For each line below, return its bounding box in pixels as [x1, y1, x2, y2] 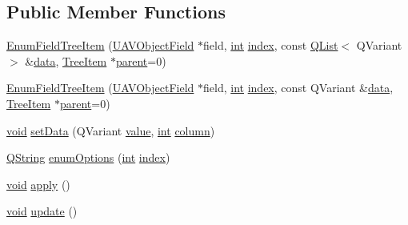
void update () [6, 203, 78, 219]
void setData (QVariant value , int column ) [6, 122, 215, 139]
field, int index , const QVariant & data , [203, 79, 394, 96]
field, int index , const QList [203, 37, 338, 54]
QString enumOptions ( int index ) [6, 149, 170, 166]
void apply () [6, 175, 70, 192]
